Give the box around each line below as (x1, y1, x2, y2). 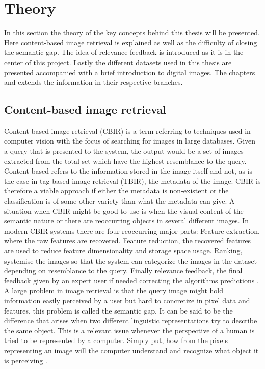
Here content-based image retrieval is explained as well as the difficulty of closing (4, 37, 257, 47)
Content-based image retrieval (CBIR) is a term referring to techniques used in (4, 125, 251, 136)
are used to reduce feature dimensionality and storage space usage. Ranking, (4, 245, 243, 256)
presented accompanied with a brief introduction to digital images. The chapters (4, 67, 255, 77)
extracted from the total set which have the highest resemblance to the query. (4, 155, 247, 166)
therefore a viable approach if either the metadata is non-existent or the (4, 185, 229, 196)
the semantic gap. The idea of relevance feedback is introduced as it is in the (4, 47, 244, 58)
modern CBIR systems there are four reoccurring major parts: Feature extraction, (4, 225, 260, 236)
